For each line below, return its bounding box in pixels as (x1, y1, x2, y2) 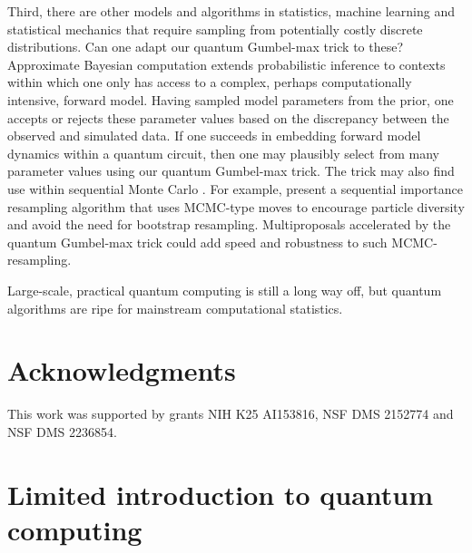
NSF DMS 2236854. (7, 422, 117, 441)
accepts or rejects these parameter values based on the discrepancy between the (7, 108, 449, 127)
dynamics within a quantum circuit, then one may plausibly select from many (7, 143, 439, 162)
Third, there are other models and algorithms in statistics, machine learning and (7, 2, 455, 20)
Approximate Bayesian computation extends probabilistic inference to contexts (7, 54, 446, 73)
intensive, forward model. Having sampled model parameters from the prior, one (7, 90, 454, 109)
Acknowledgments (7, 352, 236, 389)
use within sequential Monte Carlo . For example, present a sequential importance (7, 179, 463, 198)
